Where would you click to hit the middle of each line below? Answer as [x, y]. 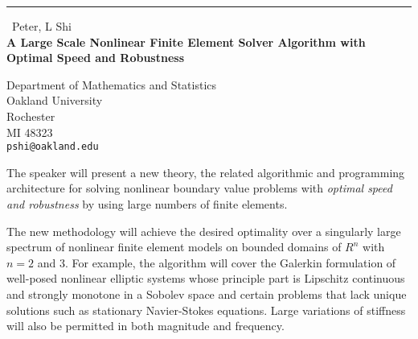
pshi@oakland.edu [53, 147]
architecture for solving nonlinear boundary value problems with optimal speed [199, 188]
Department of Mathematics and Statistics [112, 84]
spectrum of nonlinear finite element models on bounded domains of [174, 247]
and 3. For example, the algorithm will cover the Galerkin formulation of [217, 262]
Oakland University [55, 100]
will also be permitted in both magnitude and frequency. [145, 326]
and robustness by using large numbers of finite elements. [147, 204]
